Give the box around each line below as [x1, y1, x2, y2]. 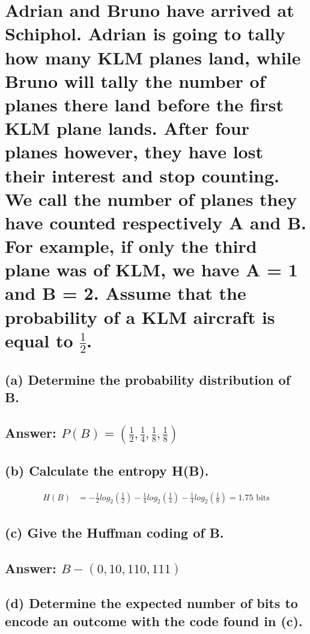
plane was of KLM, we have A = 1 [5, 257, 298, 282]
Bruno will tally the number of [5, 68, 266, 93]
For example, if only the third [5, 234, 257, 258]
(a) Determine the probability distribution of [5, 370, 291, 388]
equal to [5, 328, 73, 352]
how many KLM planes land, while [5, 45, 301, 69]
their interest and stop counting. [5, 163, 280, 187]
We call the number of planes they [5, 186, 297, 211]
